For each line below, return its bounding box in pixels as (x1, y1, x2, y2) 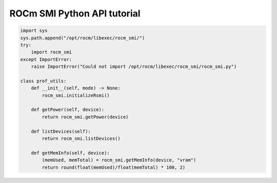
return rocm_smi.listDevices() (42, 136, 121, 141)
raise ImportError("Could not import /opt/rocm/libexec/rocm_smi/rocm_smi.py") (31, 64, 237, 69)
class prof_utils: (20, 78, 67, 84)
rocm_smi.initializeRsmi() (42, 93, 110, 98)
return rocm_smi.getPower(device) (42, 114, 129, 120)
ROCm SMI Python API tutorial (9, 8, 141, 19)
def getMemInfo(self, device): (31, 150, 110, 156)
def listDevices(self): (31, 129, 91, 134)
